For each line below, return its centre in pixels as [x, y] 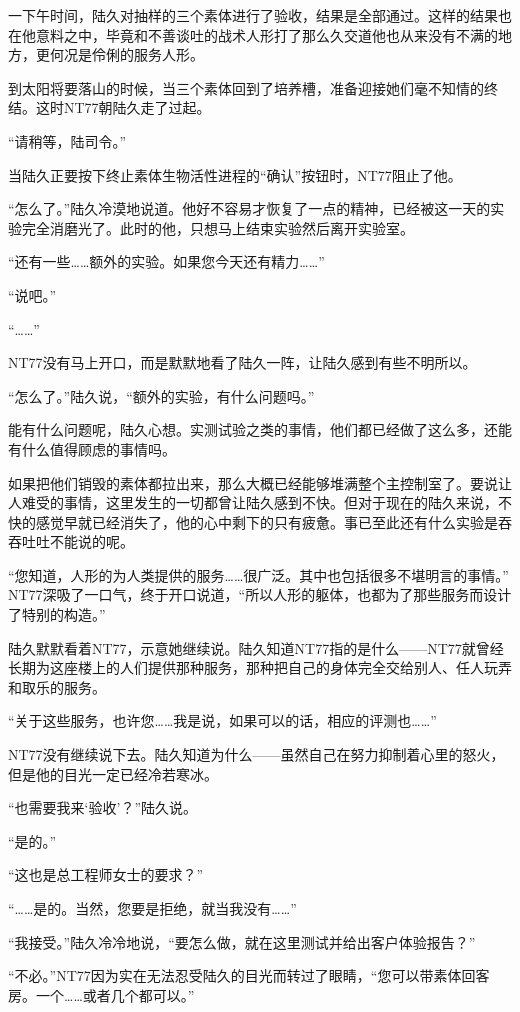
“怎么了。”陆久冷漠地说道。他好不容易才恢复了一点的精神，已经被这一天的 [249, 208]
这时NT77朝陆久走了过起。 [123, 107]
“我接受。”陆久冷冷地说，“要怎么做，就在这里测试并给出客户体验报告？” [242, 941]
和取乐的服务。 [57, 686]
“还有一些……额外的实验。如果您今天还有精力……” [166, 261]
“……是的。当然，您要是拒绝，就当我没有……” [152, 908]
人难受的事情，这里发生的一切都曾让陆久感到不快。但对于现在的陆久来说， [253, 502]
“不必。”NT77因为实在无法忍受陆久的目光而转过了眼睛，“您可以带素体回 [242, 975]
